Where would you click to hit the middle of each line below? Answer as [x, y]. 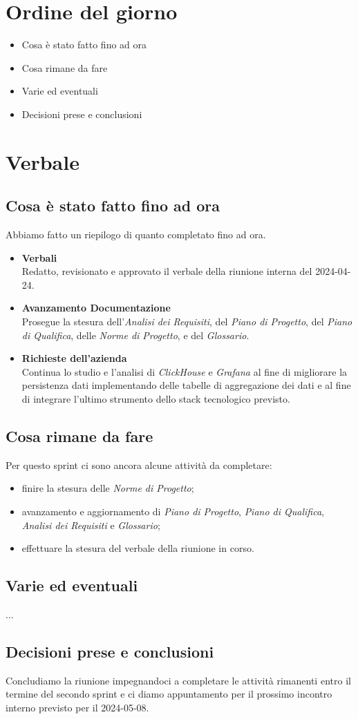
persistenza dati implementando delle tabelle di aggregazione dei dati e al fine [186, 385]
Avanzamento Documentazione [96, 308]
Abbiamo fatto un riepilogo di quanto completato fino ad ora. [136, 234]
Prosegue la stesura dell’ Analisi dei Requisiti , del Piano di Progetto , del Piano [187, 322]
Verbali [39, 257]
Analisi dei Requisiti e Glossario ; [91, 525]
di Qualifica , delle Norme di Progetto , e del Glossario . [135, 335]
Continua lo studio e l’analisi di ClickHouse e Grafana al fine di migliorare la [185, 371]
